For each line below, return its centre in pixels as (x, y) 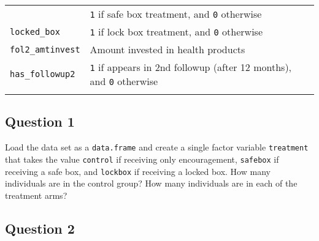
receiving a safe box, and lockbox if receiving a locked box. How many (138, 171)
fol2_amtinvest (45, 49)
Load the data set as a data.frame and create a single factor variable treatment (157, 147)
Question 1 (40, 121)
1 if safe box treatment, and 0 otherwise (176, 14)
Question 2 (40, 228)
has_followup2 (43, 74)
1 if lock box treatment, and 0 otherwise (176, 32)
